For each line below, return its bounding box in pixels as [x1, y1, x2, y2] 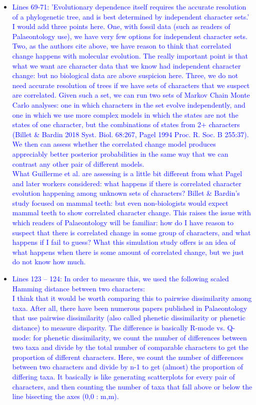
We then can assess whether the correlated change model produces [12, 139, 216, 149]
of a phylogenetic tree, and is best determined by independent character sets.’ [12, 11, 249, 22]
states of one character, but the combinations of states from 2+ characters [12, 119, 240, 130]
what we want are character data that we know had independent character [12, 60, 241, 71]
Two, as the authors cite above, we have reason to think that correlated [12, 41, 231, 51]
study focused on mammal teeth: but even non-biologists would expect [12, 197, 228, 208]
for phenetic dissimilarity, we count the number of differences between [33, 332, 247, 342]
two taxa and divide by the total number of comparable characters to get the [12, 342, 248, 352]
